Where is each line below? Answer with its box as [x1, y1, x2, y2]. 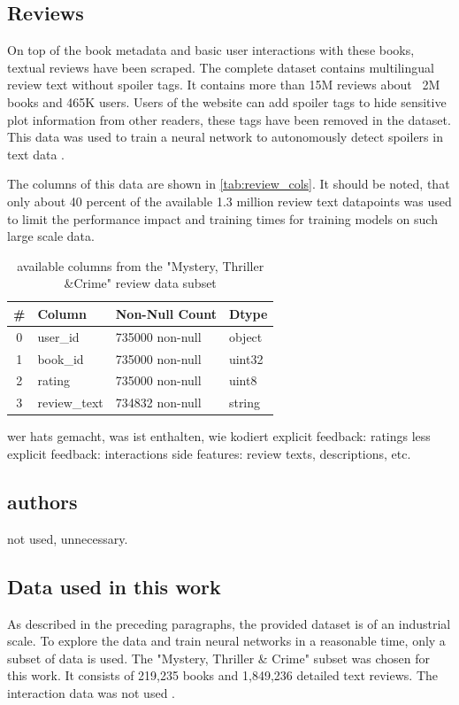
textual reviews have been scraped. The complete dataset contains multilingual [7, 58, 434, 76]
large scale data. [7, 227, 95, 245]
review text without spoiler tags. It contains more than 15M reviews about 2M [7, 75, 440, 94]
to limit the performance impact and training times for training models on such [7, 209, 438, 228]
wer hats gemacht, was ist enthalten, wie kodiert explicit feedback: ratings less [7, 427, 431, 445]
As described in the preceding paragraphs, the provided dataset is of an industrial [7, 614, 451, 632]
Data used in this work [7, 572, 221, 600]
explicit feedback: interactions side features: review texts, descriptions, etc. [7, 444, 411, 462]
